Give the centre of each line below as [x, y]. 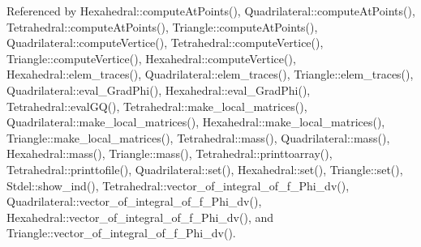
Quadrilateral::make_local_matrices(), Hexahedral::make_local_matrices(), [196, 122]
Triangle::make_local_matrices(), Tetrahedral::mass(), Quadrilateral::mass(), [198, 137]
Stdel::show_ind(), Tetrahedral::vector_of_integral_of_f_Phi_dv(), [178, 185]
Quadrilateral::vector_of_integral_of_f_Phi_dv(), [134, 201]
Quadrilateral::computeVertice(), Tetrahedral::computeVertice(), [165, 43]
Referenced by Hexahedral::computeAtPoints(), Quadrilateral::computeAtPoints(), [211, 11]
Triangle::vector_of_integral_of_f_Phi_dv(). [121, 233]
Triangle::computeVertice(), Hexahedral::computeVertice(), [151, 58]
